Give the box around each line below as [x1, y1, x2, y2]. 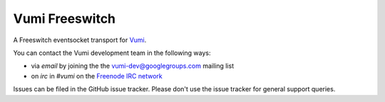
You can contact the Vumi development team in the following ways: [13, 49, 211, 57]
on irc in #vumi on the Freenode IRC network [31, 71, 163, 80]
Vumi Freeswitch [13, 11, 116, 26]
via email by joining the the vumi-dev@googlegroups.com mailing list [31, 61, 235, 71]
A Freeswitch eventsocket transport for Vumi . [13, 36, 147, 44]
